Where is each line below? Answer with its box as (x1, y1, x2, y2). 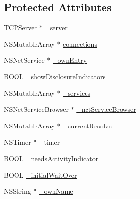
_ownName (39, 186, 73, 196)
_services (63, 88, 91, 98)
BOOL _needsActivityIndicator (4, 153, 99, 163)
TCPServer (4, 22, 37, 33)
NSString (4, 186, 31, 196)
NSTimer (4, 137, 31, 147)
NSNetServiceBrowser (4, 104, 69, 114)
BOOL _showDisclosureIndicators (4, 71, 106, 81)
